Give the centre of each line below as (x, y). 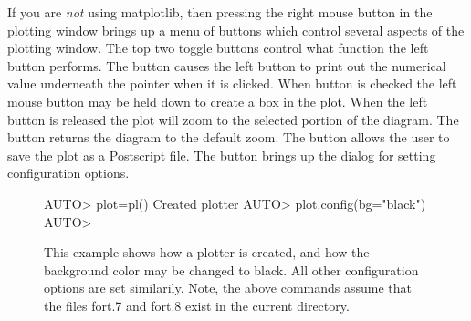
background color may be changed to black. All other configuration (231, 269)
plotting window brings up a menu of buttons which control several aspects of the (236, 30)
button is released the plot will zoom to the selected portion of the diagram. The (233, 119)
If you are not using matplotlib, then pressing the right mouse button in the (220, 12)
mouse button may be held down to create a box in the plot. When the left (218, 101)
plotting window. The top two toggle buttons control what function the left (218, 48)
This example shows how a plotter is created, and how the (207, 252)
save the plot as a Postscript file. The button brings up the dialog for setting (222, 155)
